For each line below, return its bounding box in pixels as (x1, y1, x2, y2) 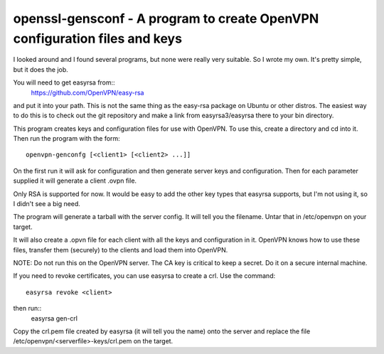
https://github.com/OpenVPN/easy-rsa (31, 88, 144, 97)
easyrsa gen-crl (31, 313, 78, 323)
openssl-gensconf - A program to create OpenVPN (13, 11, 319, 26)
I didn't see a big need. (13, 200, 81, 208)
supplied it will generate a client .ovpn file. (13, 176, 137, 185)
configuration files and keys (13, 31, 183, 46)
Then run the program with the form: (13, 134, 120, 143)
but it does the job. (13, 65, 69, 74)
